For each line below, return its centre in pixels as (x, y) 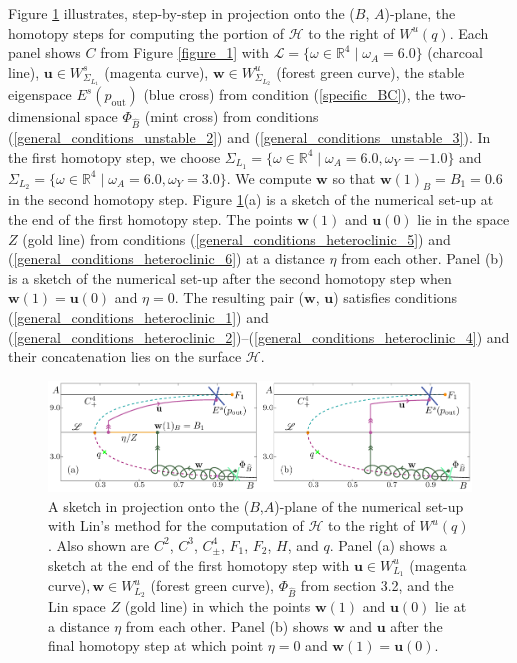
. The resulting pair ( (239, 297)
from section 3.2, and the (377, 585)
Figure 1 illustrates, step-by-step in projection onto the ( (181, 13)
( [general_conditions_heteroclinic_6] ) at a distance (166, 258)
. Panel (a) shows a (388, 544)
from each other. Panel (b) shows (227, 625)
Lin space (77, 606)
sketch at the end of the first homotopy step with (199, 564)
